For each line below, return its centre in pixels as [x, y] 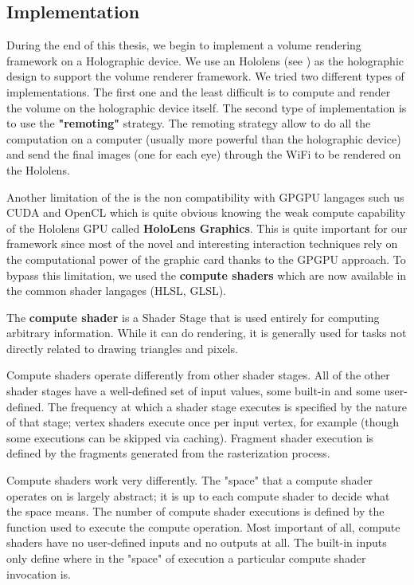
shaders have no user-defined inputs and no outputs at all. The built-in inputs [197, 542]
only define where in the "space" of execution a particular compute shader [186, 558]
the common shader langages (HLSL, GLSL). [117, 291]
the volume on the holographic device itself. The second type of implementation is [207, 107]
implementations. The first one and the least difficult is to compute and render [199, 91]
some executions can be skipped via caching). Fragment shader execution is [190, 437]
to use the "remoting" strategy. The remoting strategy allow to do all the [189, 123]
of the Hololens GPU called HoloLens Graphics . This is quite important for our [207, 228]
